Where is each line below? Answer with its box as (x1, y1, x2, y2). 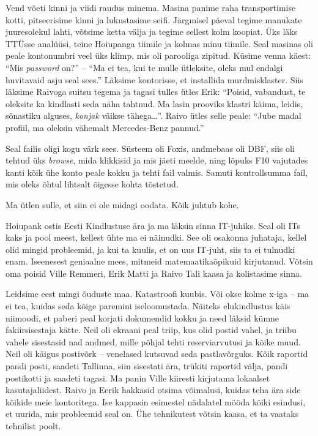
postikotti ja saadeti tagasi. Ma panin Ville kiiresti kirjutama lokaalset (6, 371, 270, 384)
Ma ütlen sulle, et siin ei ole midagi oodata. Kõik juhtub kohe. (6, 198, 239, 211)
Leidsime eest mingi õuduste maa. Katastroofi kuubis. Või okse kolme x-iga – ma (6, 287, 309, 300)
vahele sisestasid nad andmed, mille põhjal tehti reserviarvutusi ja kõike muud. (6, 335, 301, 348)
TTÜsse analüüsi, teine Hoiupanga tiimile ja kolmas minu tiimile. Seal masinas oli (6, 37, 313, 50)
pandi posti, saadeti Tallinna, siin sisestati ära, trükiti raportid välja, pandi (6, 359, 288, 372)
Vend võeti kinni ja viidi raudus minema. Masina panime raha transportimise (6, 1, 296, 13)
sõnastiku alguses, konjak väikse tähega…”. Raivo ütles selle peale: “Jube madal (6, 109, 301, 122)
